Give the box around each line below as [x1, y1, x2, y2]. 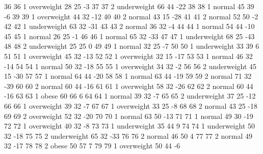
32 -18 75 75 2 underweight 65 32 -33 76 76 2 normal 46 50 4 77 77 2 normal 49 [4, 130, 252, 141]
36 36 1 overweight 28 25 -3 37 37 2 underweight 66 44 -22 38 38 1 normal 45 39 [4, 1, 254, 11]
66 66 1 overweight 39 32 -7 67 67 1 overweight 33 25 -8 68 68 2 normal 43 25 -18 [4, 100, 257, 111]
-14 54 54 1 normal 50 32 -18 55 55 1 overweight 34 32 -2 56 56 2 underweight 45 [4, 60, 257, 71]
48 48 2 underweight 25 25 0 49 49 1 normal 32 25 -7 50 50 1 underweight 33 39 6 [4, 41, 259, 51]
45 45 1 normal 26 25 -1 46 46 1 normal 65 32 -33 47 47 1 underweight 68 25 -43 [4, 30, 255, 41]
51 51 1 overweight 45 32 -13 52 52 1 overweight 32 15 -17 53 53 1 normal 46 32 [4, 50, 253, 61]
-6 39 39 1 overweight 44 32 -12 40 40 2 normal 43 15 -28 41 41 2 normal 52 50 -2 [4, 11, 258, 21]
